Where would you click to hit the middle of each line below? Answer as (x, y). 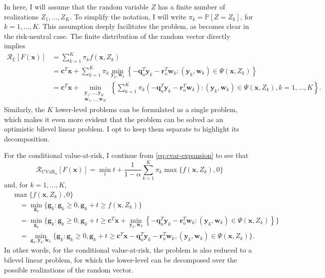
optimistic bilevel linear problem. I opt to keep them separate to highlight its (122, 129)
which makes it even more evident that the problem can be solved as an (114, 119)
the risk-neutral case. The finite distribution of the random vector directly (117, 36)
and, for (16, 185)
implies (15, 46)
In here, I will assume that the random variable (76, 6)
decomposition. (27, 138)
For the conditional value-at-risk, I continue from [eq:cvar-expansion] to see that (126, 155)
